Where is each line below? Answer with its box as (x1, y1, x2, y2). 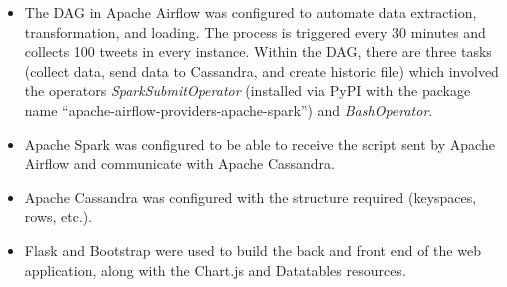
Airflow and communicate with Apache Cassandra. (24, 153, 335, 174)
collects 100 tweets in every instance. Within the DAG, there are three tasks (24, 41, 492, 62)
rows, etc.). (24, 206, 93, 227)
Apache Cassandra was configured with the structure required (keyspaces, (24, 186, 477, 207)
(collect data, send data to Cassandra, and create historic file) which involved (24, 60, 499, 81)
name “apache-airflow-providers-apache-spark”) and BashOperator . (24, 99, 433, 120)
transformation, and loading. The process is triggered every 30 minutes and (24, 21, 486, 42)
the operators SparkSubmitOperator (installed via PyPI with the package (24, 80, 471, 101)
